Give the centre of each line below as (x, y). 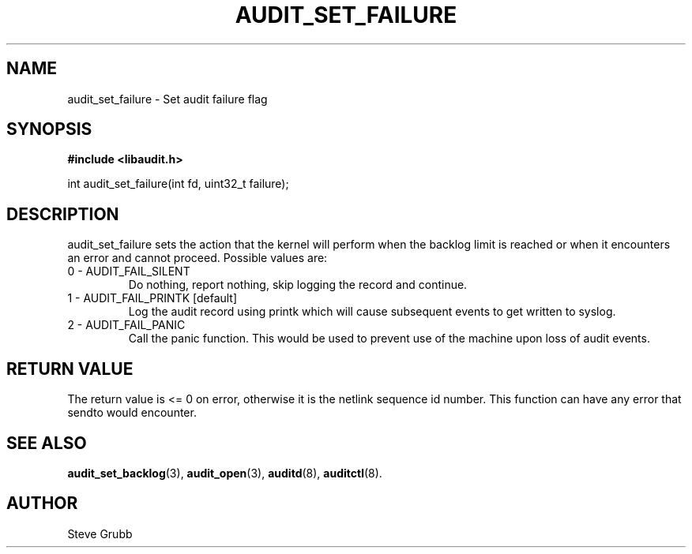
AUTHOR (42, 503)
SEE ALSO (47, 443)
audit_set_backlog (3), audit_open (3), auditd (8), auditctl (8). (225, 473)
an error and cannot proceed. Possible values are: (197, 258)
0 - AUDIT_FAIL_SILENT (129, 271)
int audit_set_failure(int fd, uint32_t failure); (178, 184)
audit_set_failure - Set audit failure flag (167, 99)
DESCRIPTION (63, 214)
